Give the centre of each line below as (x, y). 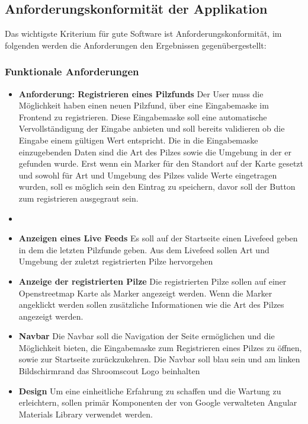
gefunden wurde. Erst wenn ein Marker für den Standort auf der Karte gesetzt (161, 163)
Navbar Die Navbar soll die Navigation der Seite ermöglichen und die (147, 336)
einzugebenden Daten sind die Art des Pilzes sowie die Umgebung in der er (155, 152)
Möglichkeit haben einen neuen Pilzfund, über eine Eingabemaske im (144, 105)
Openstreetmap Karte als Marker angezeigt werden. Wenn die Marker (145, 293)
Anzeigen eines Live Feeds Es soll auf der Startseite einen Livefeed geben (158, 238)
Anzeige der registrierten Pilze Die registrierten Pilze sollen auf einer (153, 281)
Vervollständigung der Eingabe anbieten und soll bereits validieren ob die (152, 128)
